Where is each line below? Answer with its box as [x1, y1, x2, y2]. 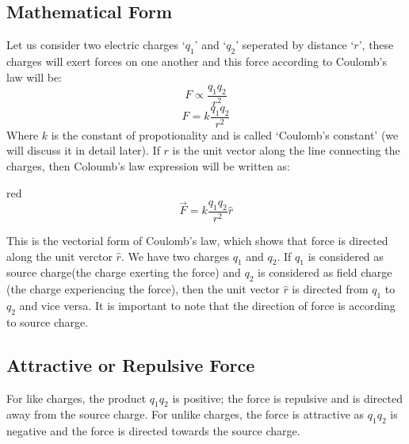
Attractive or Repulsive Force [6, 352, 255, 377]
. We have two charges [120, 247, 230, 264]
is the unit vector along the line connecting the [172, 142, 400, 159]
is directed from [292, 281, 369, 297]
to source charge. [6, 313, 89, 330]
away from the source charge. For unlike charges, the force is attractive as [6, 406, 365, 423]
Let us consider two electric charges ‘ [6, 36, 185, 53]
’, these [358, 36, 394, 53]
